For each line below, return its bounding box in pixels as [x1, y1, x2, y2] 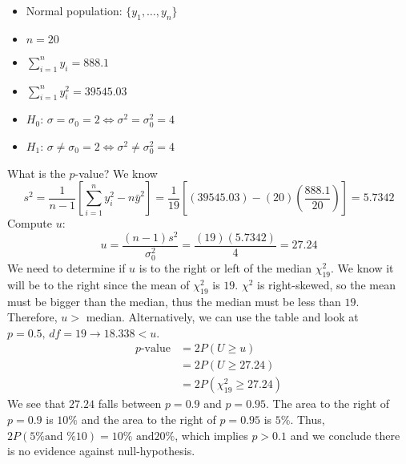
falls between [98, 395, 162, 412]
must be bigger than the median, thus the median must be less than [7, 293, 341, 309]
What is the [7, 164, 66, 181]
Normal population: [26, 2, 123, 18]
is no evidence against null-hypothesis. [7, 442, 195, 459]
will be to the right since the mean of [7, 276, 190, 293]
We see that [7, 395, 66, 412]
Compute [7, 215, 52, 232]
